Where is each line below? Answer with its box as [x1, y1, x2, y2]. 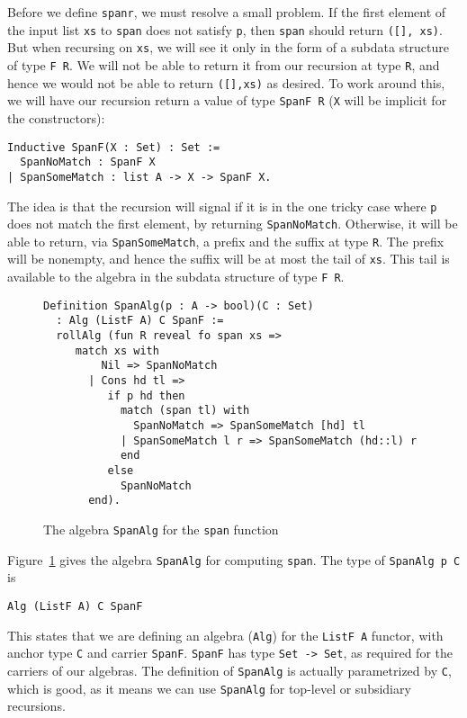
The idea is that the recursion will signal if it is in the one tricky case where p [7, 196, 437, 215]
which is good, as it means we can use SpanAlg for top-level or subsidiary [7, 678, 411, 697]
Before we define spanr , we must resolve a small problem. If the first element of [7, 3, 446, 21]
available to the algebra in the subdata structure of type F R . [7, 267, 345, 286]
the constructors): [7, 108, 105, 127]
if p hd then [107, 389, 185, 402]
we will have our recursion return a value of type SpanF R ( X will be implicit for [7, 91, 447, 110]
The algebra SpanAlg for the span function [43, 519, 279, 538]
